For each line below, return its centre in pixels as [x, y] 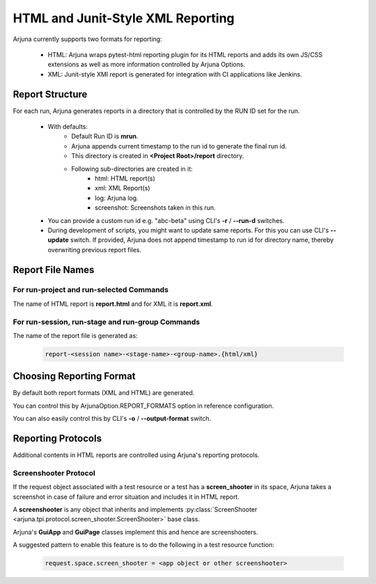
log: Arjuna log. [117, 198]
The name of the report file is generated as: [76, 336]
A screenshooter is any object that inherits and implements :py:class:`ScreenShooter [135, 509]
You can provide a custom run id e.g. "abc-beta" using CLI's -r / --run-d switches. [166, 220]
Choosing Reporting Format [74, 376]
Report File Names [54, 269]
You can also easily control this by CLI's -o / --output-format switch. [112, 419]
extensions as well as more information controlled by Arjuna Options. [147, 64]
